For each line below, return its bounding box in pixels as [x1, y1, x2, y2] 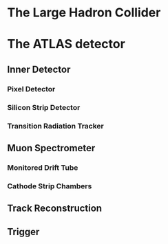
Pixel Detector [7, 84, 56, 93]
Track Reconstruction [7, 203, 102, 214]
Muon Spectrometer [7, 142, 96, 154]
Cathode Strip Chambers [7, 181, 92, 190]
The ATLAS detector [7, 36, 125, 52]
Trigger [7, 225, 40, 238]
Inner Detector [7, 63, 71, 75]
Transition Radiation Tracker [7, 121, 105, 131]
